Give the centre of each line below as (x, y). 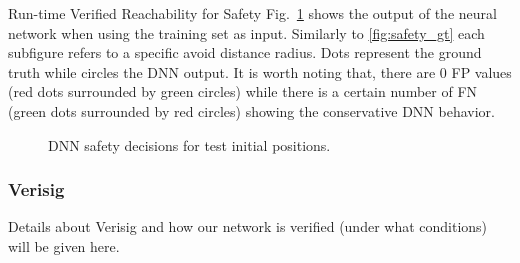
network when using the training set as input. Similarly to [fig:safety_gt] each (246, 32)
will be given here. (64, 245)
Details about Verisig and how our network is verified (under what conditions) (248, 226)
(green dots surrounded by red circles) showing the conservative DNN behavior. (251, 110)
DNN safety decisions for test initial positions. (189, 144)
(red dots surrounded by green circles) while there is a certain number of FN (243, 91)
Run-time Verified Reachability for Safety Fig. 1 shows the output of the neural (252, 13)
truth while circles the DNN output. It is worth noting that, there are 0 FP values (260, 71)
